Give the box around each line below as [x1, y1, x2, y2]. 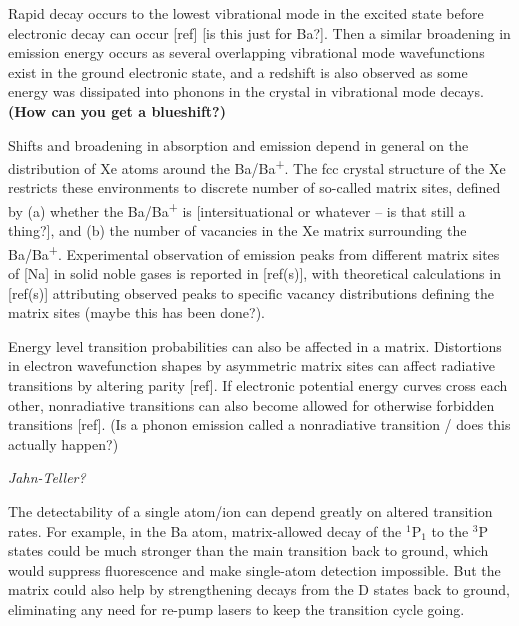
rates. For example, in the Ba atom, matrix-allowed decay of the [8, 520, 402, 541]
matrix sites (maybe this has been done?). [8, 302, 265, 323]
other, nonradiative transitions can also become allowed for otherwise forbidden [8, 394, 495, 415]
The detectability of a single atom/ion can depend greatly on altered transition [8, 501, 493, 522]
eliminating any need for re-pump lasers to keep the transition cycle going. [8, 599, 465, 619]
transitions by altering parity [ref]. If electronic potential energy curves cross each [8, 375, 508, 396]
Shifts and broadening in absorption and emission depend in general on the [8, 134, 469, 155]
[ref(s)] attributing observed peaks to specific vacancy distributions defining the [8, 282, 494, 303]
